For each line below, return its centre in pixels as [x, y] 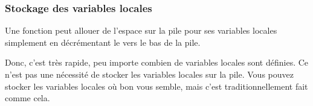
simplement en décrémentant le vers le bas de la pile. [103, 42]
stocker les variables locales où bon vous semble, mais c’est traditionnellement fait [156, 86]
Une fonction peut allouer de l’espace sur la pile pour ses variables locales [141, 30]
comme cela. [27, 98]
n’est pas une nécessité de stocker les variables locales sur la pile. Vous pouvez [149, 74]
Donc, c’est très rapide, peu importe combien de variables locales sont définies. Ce [157, 62]
